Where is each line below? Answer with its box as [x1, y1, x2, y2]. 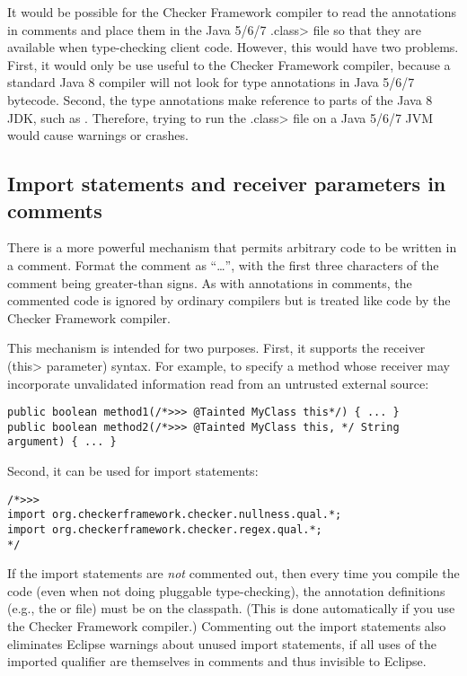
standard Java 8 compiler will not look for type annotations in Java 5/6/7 [7, 73, 415, 92]
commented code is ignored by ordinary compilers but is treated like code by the [7, 291, 451, 310]
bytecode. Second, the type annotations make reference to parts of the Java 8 [7, 90, 433, 109]
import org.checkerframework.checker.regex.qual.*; [7, 522, 322, 536]
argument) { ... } [7, 435, 117, 449]
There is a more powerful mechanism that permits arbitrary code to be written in [7, 238, 457, 257]
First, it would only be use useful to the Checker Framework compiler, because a [7, 55, 451, 74]
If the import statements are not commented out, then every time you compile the [7, 564, 460, 583]
